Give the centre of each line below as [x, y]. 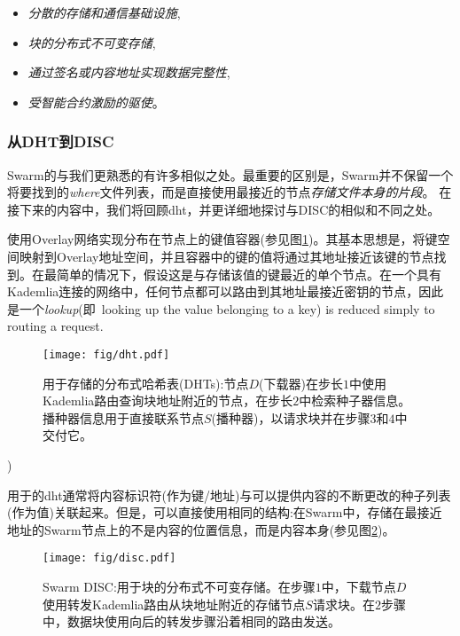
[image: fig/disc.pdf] [109, 558]
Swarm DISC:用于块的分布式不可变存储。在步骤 [179, 586]
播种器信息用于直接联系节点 [123, 417]
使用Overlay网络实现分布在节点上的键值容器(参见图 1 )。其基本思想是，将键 [222, 239]
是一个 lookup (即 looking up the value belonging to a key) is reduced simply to [221, 308]
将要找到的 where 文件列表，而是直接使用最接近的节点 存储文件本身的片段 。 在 [230, 192]
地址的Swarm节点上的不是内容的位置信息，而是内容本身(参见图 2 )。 [201, 529]
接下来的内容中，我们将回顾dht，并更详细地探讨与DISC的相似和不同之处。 [224, 209]
